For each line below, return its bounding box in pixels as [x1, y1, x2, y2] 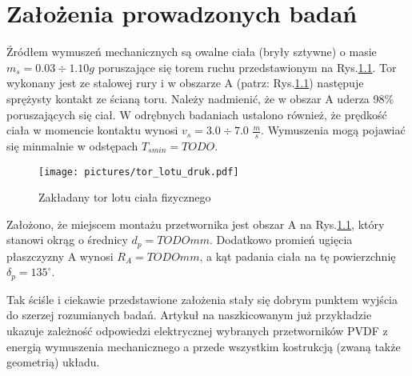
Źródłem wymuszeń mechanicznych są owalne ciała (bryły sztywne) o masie [6, 43, 377, 60]
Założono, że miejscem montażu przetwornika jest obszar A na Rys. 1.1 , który [6, 215, 385, 232]
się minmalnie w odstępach [6, 137, 138, 154]
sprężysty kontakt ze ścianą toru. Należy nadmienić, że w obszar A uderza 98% [6, 90, 394, 106]
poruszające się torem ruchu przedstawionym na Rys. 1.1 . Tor [98, 58, 397, 75]
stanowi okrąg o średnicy [6, 231, 128, 248]
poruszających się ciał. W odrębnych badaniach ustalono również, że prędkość [6, 106, 387, 122]
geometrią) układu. [6, 354, 100, 370]
